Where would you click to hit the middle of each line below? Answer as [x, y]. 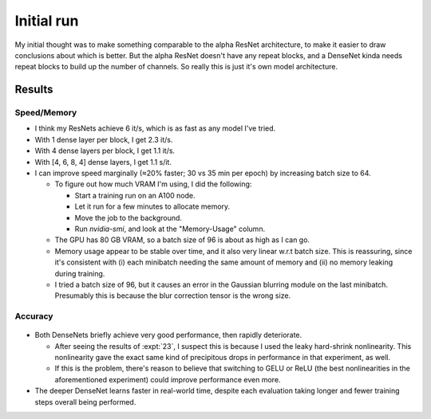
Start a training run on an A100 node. [135, 195]
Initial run [47, 21]
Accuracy [34, 316]
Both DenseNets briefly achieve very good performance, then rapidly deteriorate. [168, 335]
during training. [80, 273]
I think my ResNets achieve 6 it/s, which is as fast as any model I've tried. [155, 128]
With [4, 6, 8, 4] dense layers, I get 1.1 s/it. [103, 162]
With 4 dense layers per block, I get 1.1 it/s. [105, 151]
